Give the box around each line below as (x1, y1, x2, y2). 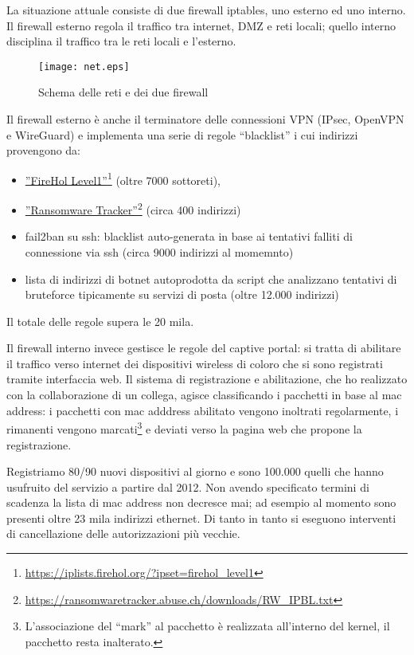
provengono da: (6, 142, 81, 159)
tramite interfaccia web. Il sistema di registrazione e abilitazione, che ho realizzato (6, 371, 408, 387)
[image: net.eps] (38, 61, 130, 73)
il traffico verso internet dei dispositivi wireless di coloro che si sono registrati (6, 355, 383, 371)
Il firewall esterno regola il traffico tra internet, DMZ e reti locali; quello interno (6, 17, 396, 33)
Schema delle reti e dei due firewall (38, 84, 209, 100)
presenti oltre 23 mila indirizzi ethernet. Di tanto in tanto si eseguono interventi (6, 509, 396, 526)
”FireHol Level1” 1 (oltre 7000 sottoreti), (25, 169, 221, 188)
